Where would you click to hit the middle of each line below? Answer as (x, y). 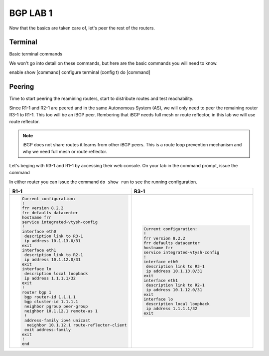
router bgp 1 (37, 292)
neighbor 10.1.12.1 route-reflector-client (77, 325)
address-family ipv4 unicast (57, 320)
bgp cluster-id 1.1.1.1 (51, 301)
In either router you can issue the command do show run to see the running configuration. (103, 182)
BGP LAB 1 (31, 13)
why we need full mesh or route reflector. (65, 152)
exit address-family (48, 330)
